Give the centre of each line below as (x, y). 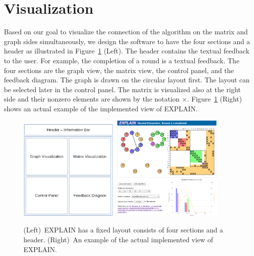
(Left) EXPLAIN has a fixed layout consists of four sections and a (123, 230)
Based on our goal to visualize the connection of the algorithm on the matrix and (126, 32)
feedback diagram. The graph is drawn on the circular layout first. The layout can (127, 80)
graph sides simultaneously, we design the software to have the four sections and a (127, 41)
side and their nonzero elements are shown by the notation (92, 99)
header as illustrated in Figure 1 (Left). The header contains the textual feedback (127, 51)
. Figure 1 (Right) (215, 99)
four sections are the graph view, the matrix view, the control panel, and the (119, 70)
